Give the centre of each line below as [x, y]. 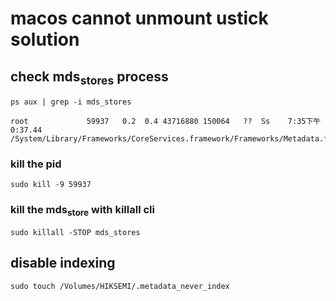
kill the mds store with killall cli [82, 211]
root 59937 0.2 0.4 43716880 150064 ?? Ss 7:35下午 [166, 122]
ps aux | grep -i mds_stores [71, 102]
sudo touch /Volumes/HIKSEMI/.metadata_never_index [120, 286]
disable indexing [63, 263]
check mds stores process [89, 77]
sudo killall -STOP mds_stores [75, 233]
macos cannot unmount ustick [139, 18]
